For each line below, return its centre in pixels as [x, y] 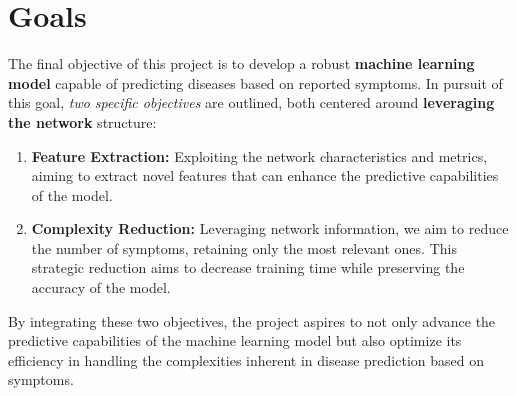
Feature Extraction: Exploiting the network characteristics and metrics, [259, 155]
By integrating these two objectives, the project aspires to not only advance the [252, 320]
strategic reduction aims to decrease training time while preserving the [248, 267]
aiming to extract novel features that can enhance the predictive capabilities [265, 175]
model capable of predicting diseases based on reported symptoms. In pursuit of [255, 82]
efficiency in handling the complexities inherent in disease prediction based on [246, 359]
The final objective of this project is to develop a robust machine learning [241, 63]
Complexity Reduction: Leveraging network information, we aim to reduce [270, 228]
